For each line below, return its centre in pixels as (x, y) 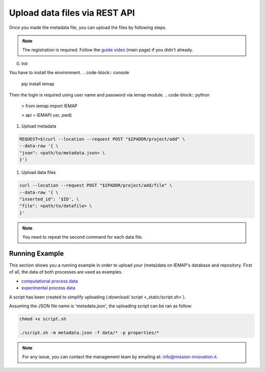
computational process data (50, 281)
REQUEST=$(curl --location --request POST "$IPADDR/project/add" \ (102, 139)
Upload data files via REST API (72, 13)
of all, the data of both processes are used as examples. (66, 272)
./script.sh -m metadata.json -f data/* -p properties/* (89, 333)
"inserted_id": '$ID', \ (49, 199)
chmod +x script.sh (43, 319)
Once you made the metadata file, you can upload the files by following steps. (88, 27)
